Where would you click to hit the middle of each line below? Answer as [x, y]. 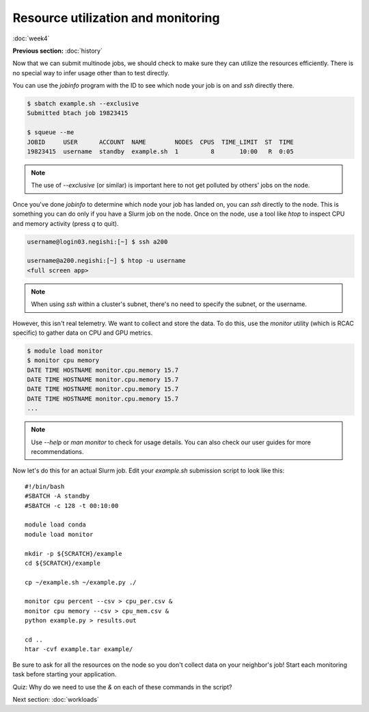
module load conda [56, 525]
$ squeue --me [51, 132]
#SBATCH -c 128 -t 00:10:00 [72, 506]
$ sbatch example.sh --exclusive [83, 104]
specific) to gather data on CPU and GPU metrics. [83, 333]
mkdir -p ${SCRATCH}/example [73, 554]
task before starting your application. [65, 674]
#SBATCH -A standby [57, 496]
